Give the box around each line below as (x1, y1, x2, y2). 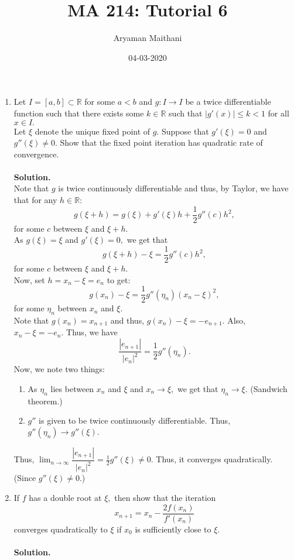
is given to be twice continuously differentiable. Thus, (39, 414, 231, 427)
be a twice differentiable (185, 95, 271, 108)
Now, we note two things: (13, 363, 105, 375)
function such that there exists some (13, 106, 144, 119)
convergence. (13, 147, 59, 160)
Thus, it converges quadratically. (156, 453, 273, 465)
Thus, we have (66, 326, 118, 338)
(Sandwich (250, 383, 288, 395)
